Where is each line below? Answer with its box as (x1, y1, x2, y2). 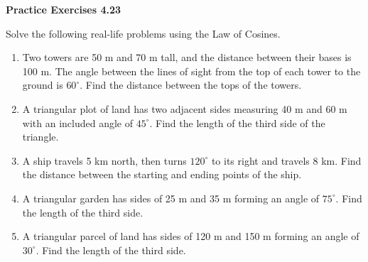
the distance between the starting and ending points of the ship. (22, 167, 302, 182)
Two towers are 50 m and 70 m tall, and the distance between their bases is (22, 50, 352, 65)
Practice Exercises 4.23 (6, 2, 121, 16)
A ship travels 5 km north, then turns (22, 153, 187, 168)
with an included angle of (22, 115, 133, 130)
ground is (22, 77, 63, 92)
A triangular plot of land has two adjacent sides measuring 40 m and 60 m (22, 101, 347, 116)
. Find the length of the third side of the (149, 115, 325, 130)
